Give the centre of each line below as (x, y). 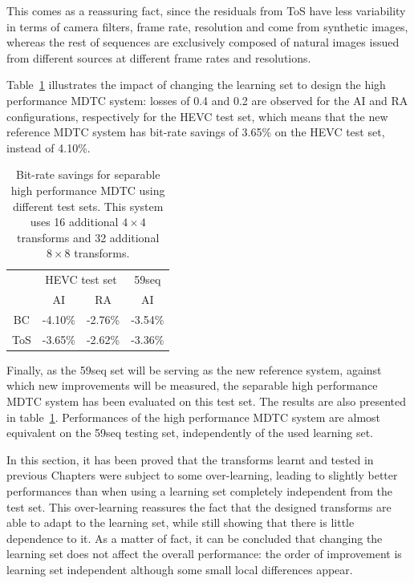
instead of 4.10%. (49, 147)
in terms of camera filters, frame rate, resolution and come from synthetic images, (207, 26)
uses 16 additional (74, 222)
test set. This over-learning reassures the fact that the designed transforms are (199, 506)
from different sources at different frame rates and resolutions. (159, 57)
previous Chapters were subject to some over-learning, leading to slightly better (202, 475)
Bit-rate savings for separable (88, 174)
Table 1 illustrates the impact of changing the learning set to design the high (196, 85)
